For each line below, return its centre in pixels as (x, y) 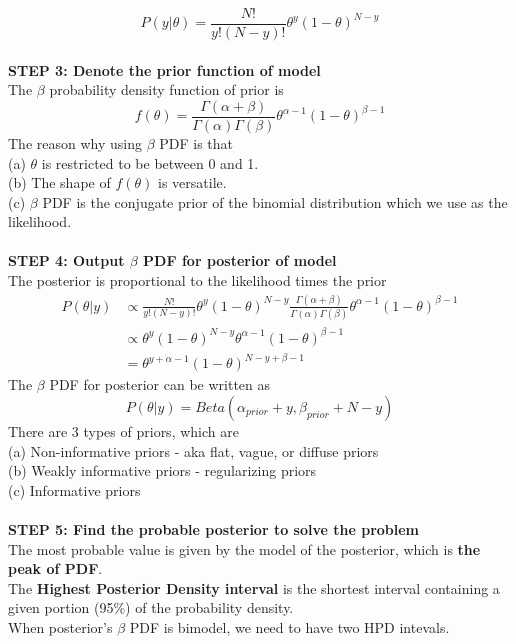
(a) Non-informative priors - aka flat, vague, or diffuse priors (193, 450)
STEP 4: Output (66, 260)
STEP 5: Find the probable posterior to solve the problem (214, 528)
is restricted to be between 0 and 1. (150, 162)
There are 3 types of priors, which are (123, 430)
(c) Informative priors (74, 489)
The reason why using (75, 142)
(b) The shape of (59, 182)
